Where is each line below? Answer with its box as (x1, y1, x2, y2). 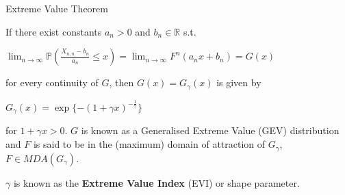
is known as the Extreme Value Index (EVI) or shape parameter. (13, 175, 300, 190)
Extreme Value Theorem (5, 1, 108, 15)
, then (109, 75, 134, 90)
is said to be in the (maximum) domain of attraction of (33, 137, 266, 151)
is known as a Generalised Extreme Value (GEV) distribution (81, 123, 340, 138)
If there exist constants (5, 24, 102, 38)
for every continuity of (5, 75, 99, 90)
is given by (216, 75, 261, 90)
